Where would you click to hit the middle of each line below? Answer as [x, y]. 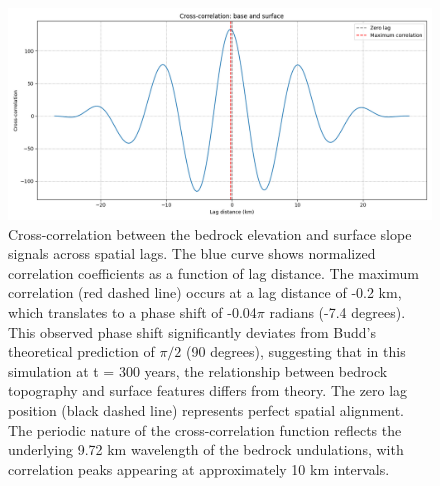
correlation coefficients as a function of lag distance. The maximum [213, 272]
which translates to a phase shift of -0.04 [132, 311]
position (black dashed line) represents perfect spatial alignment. [206, 409]
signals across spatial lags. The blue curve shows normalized [192, 253]
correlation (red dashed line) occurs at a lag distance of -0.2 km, [205, 292]
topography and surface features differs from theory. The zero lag [208, 390]
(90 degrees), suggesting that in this [296, 351]
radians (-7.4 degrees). [337, 311]
